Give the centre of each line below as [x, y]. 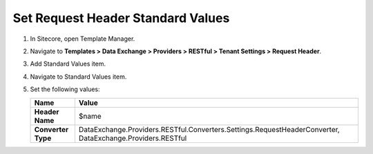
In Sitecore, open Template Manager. [83, 39]
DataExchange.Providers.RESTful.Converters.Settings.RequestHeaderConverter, [209, 129]
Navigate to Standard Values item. [78, 77]
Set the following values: [65, 89]
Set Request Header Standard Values [121, 18]
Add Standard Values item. [68, 64]
